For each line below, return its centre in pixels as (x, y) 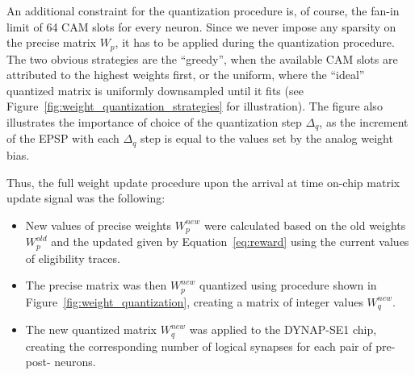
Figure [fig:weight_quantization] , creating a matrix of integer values (194, 301)
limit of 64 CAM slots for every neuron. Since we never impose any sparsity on (201, 26)
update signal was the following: (86, 198)
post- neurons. (61, 362)
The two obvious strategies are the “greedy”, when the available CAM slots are (202, 58)
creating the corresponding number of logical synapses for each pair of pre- (210, 346)
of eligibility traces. (73, 258)
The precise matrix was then (96, 285)
